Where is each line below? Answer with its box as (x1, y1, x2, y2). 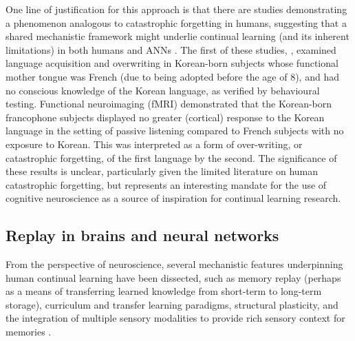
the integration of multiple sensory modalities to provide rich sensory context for (6, 311, 345, 325)
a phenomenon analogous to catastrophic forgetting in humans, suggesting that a (6, 15, 347, 30)
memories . (6, 324, 52, 339)
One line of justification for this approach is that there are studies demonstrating (6, 2, 347, 16)
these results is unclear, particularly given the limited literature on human (6, 164, 319, 178)
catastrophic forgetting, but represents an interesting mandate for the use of (6, 177, 327, 192)
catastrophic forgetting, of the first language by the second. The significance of (6, 150, 337, 165)
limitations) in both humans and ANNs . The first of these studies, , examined (6, 42, 336, 56)
